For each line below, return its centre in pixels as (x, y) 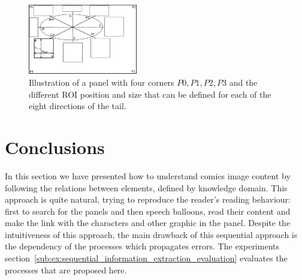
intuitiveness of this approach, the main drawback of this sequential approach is (151, 234)
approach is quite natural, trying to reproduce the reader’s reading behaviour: (148, 199)
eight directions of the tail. (78, 106)
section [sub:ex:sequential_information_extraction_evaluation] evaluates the (146, 258)
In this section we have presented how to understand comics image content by (148, 175)
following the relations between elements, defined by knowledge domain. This (146, 187)
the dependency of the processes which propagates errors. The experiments (142, 246)
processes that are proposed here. (66, 270)
